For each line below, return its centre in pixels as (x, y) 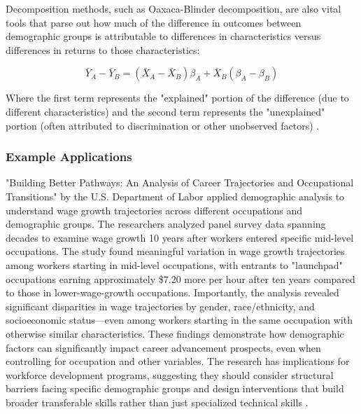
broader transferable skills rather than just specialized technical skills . (157, 402)
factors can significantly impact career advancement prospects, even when (163, 347)
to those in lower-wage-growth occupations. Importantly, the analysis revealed (172, 292)
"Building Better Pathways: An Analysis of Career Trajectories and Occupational (180, 182)
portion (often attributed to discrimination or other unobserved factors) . (163, 125)
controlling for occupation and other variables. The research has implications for (178, 361)
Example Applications (69, 157)
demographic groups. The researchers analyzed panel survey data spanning (166, 224)
